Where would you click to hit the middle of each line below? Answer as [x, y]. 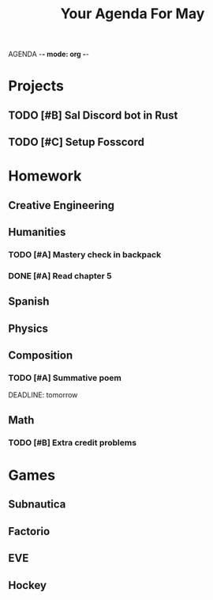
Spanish [29, 302]
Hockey [28, 585]
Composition [41, 356]
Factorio [29, 531]
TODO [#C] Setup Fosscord [76, 142]
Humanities [37, 232]
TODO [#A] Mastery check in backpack [85, 255]
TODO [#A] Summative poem [65, 378]
